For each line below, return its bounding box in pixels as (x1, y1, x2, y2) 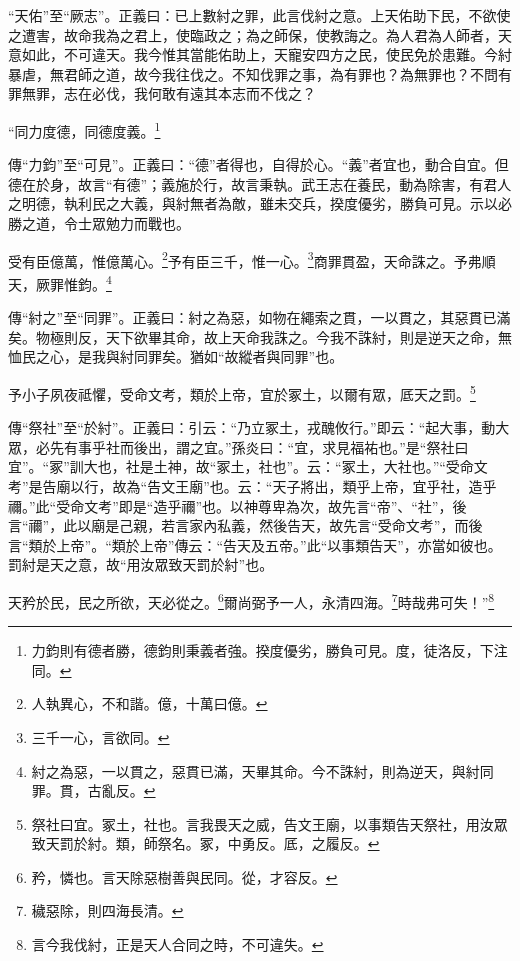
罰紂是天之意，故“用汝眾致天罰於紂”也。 (8, 554, 274, 575)
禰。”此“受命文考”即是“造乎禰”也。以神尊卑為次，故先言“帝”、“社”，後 (8, 495, 467, 516)
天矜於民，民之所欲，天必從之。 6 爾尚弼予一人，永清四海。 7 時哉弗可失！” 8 (8, 588, 495, 612)
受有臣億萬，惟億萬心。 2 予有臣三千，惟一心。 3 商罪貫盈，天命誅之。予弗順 (8, 247, 496, 271)
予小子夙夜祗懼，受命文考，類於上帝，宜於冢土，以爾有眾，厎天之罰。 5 (8, 380, 476, 404)
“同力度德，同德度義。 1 (8, 117, 161, 141)
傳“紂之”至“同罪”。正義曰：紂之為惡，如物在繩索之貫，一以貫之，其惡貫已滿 (8, 307, 511, 328)
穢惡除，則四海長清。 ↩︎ (31, 900, 184, 921)
